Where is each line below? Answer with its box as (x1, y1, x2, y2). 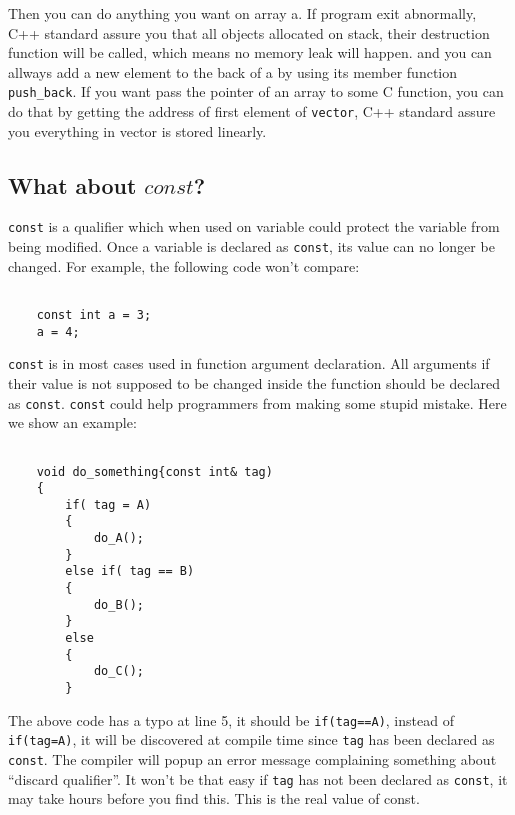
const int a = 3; (36, 308, 152, 323)
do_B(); (93, 597, 145, 612)
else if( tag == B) (65, 564, 195, 579)
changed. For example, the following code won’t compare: (8, 255, 360, 276)
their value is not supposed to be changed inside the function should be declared (8, 373, 501, 394)
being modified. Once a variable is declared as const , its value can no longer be (8, 236, 495, 257)
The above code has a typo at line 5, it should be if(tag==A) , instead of (8, 709, 454, 730)
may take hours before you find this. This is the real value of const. (8, 788, 420, 809)
